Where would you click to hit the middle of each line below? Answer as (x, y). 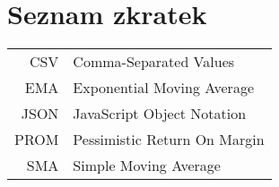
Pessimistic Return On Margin (169, 140)
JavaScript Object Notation (160, 114)
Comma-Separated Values (154, 62)
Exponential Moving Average (163, 88)
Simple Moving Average (147, 166)
